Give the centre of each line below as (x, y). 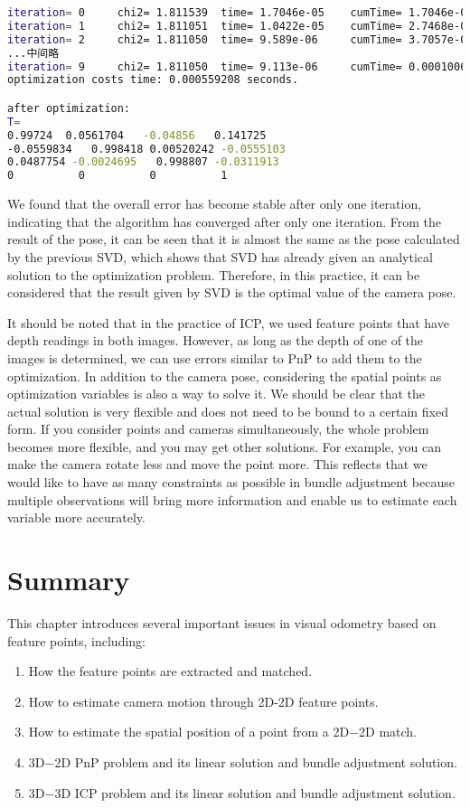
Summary (69, 580)
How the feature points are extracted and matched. (170, 671)
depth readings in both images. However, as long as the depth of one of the (216, 340)
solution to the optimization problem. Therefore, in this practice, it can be (214, 274)
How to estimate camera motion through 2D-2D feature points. (203, 701)
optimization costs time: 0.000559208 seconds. (153, 80)
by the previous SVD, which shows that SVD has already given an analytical (220, 256)
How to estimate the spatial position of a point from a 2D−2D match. (222, 732)
